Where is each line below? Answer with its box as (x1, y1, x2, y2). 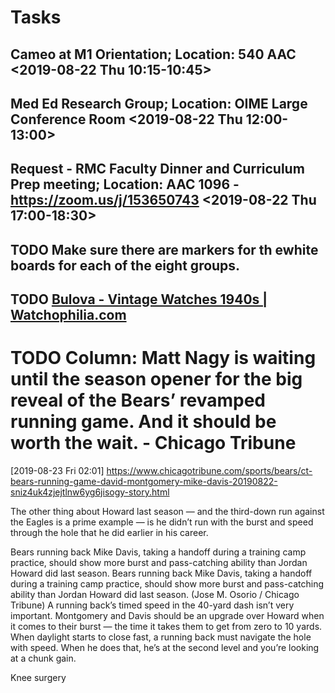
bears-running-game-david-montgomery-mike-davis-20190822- (10, 476, 278, 488)
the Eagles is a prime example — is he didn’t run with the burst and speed (10, 516, 314, 528)
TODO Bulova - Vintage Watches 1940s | (10, 291, 268, 308)
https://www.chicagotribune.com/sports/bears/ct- (106, 465, 313, 477)
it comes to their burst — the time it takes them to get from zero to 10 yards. (10, 621, 323, 633)
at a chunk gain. (10, 652, 77, 665)
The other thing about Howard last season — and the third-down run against (10, 506, 325, 518)
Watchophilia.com (10, 307, 127, 324)
